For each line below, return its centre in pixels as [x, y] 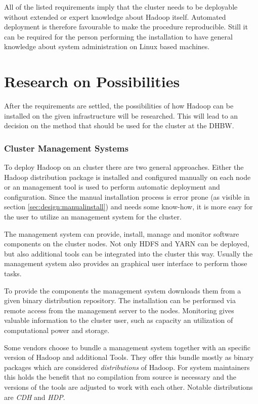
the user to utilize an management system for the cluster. [93, 217]
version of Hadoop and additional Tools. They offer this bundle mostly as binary [129, 357]
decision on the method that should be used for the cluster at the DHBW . [119, 125]
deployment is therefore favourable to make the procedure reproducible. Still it [126, 27]
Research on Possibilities [92, 81]
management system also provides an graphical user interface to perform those [126, 263]
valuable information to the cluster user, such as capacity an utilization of [119, 320]
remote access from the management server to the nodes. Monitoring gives [119, 310]
